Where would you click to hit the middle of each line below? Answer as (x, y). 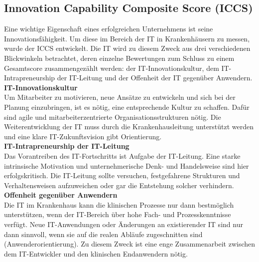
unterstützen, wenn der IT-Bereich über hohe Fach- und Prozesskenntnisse (118, 214)
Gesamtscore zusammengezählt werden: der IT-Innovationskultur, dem (112, 68)
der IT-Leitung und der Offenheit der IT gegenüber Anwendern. (155, 78)
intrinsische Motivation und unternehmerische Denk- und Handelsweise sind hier (127, 165)
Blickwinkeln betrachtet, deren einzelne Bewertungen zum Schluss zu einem (119, 58)
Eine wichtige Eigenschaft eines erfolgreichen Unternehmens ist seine (109, 29)
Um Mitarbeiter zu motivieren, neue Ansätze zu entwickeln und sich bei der (120, 97)
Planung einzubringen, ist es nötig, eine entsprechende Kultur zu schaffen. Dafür (127, 107)
